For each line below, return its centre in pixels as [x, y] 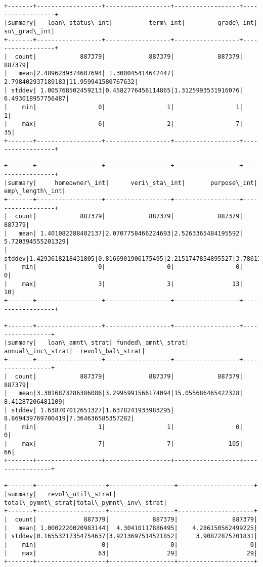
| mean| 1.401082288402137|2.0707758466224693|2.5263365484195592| [124, 233]
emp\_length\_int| [35, 191]
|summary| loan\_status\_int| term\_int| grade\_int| [131, 23]
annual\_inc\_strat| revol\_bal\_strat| [75, 351]
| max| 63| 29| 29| [131, 553]
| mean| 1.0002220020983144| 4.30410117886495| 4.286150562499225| [131, 528]
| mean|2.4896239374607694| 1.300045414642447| [89, 74]
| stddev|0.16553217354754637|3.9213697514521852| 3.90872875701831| [131, 536]
